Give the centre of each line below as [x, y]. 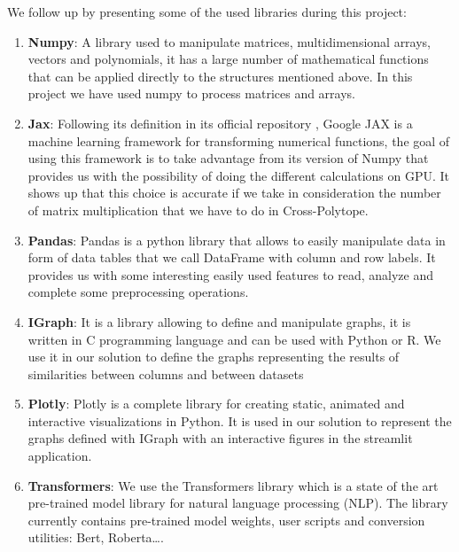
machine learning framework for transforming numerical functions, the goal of [239, 140]
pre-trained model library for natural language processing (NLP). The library [238, 503]
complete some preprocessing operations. [138, 292]
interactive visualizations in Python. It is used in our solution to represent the [240, 420]
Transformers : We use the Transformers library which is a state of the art [233, 485]
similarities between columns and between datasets [166, 373]
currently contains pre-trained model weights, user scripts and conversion [226, 520]
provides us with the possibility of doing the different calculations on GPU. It [239, 175]
